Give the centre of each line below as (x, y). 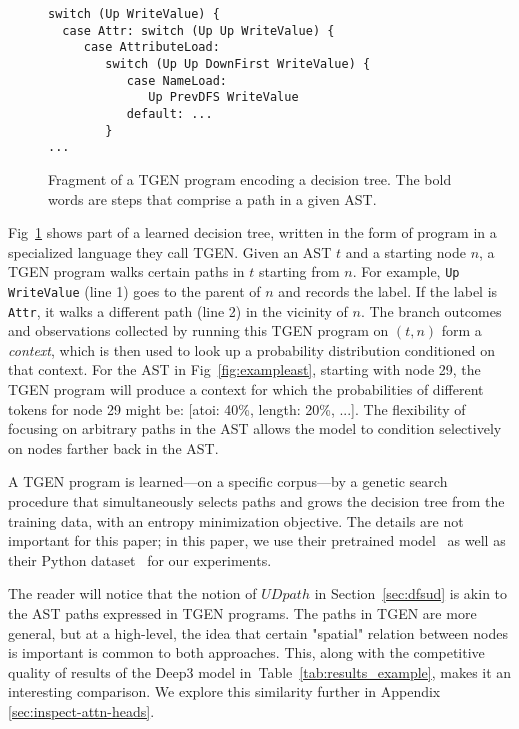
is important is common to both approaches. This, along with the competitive (246, 652)
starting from (299, 271)
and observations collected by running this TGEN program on (198, 330)
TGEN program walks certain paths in (126, 271)
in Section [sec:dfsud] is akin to (411, 593)
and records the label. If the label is (388, 290)
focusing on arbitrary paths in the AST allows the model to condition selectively (255, 428)
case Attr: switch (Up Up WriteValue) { (198, 30)
